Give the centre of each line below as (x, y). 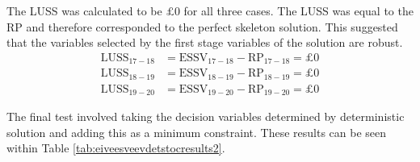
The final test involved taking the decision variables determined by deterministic (206, 116)
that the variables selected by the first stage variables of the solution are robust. (205, 42)
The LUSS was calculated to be (84, 10)
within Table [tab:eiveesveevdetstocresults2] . (116, 148)
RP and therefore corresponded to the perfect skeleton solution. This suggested (202, 26)
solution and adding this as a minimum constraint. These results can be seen (197, 132)
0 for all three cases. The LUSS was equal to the (294, 10)
